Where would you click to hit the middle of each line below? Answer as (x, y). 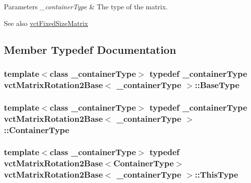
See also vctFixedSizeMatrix (46, 23)
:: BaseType (217, 84)
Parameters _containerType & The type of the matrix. (86, 6)
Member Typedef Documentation (90, 49)
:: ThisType (216, 174)
